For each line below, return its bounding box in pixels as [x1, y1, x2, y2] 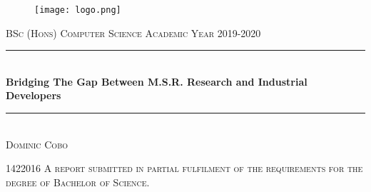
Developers [6, 88, 61, 103]
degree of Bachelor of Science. [6, 174, 150, 189]
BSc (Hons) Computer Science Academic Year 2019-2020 [6, 25, 261, 40]
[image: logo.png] [34, 5, 121, 15]
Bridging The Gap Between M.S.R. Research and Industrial [6, 74, 308, 89]
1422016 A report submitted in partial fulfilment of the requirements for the [6, 161, 363, 176]
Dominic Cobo [6, 136, 68, 151]
